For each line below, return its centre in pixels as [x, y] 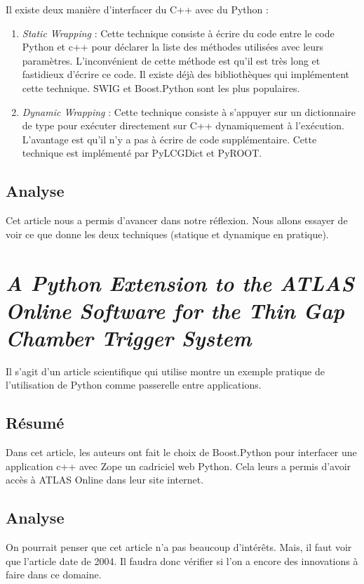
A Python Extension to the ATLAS [180, 283]
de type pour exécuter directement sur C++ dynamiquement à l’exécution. [183, 125]
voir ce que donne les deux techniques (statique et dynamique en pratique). [167, 234]
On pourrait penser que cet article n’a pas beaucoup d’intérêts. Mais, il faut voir [179, 547]
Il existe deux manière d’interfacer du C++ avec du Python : [137, 9]
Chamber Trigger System [129, 337]
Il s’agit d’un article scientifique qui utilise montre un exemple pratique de [165, 371]
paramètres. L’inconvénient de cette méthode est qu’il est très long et [171, 60]
